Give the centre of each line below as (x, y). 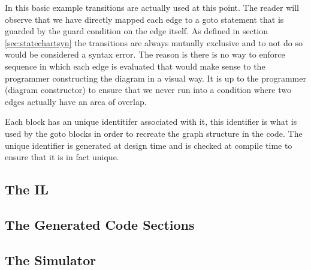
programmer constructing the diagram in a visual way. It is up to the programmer (155, 78)
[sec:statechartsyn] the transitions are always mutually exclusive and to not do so (154, 42)
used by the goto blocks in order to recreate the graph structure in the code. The (154, 133)
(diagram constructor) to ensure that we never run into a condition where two (148, 90)
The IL (27, 189)
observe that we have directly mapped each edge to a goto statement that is (144, 19)
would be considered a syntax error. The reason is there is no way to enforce (145, 54)
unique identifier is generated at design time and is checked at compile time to (149, 145)
